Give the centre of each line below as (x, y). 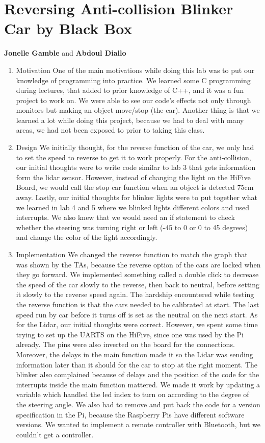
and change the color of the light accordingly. (87, 237)
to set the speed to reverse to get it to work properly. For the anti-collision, (134, 157)
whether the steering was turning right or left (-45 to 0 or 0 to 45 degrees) (132, 227)
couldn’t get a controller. (55, 434)
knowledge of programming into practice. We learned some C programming (133, 80)
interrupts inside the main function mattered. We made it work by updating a (138, 384)
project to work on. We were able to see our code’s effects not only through (134, 100)
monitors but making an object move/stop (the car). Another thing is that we (138, 110)
